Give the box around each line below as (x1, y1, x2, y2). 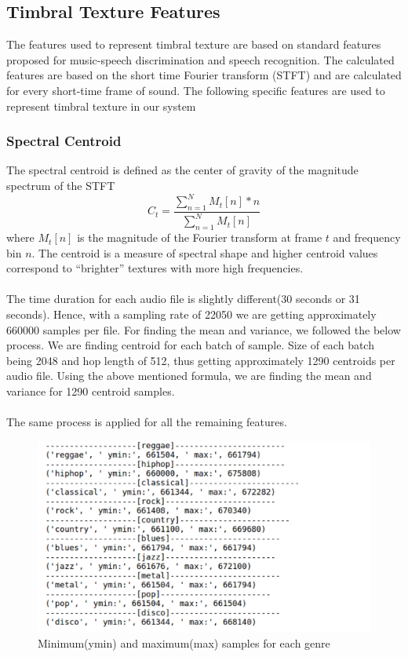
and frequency (333, 229, 401, 246)
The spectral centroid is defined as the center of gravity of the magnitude (6, 162, 359, 178)
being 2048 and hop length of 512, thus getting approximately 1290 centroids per (6, 352, 395, 368)
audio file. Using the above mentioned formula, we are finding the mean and (6, 367, 372, 384)
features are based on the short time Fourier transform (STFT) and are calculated (6, 67, 402, 83)
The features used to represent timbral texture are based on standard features (6, 36, 381, 53)
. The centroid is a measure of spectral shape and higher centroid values (31, 244, 378, 261)
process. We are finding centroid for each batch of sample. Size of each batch (6, 337, 374, 353)
